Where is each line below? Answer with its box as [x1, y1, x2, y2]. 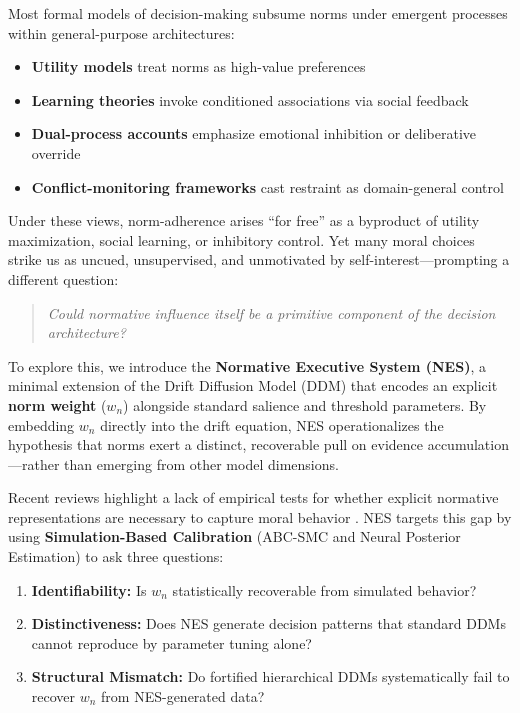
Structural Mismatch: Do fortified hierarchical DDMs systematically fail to [31, 666, 510, 687]
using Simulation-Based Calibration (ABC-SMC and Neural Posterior [8, 526, 461, 547]
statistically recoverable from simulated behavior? [172, 579, 477, 600]
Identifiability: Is [31, 579, 147, 600]
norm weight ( [8, 394, 107, 415]
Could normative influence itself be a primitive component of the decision [47, 302, 496, 323]
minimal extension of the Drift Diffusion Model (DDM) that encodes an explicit [8, 375, 498, 396]
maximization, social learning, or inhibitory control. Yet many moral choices [8, 229, 475, 250]
